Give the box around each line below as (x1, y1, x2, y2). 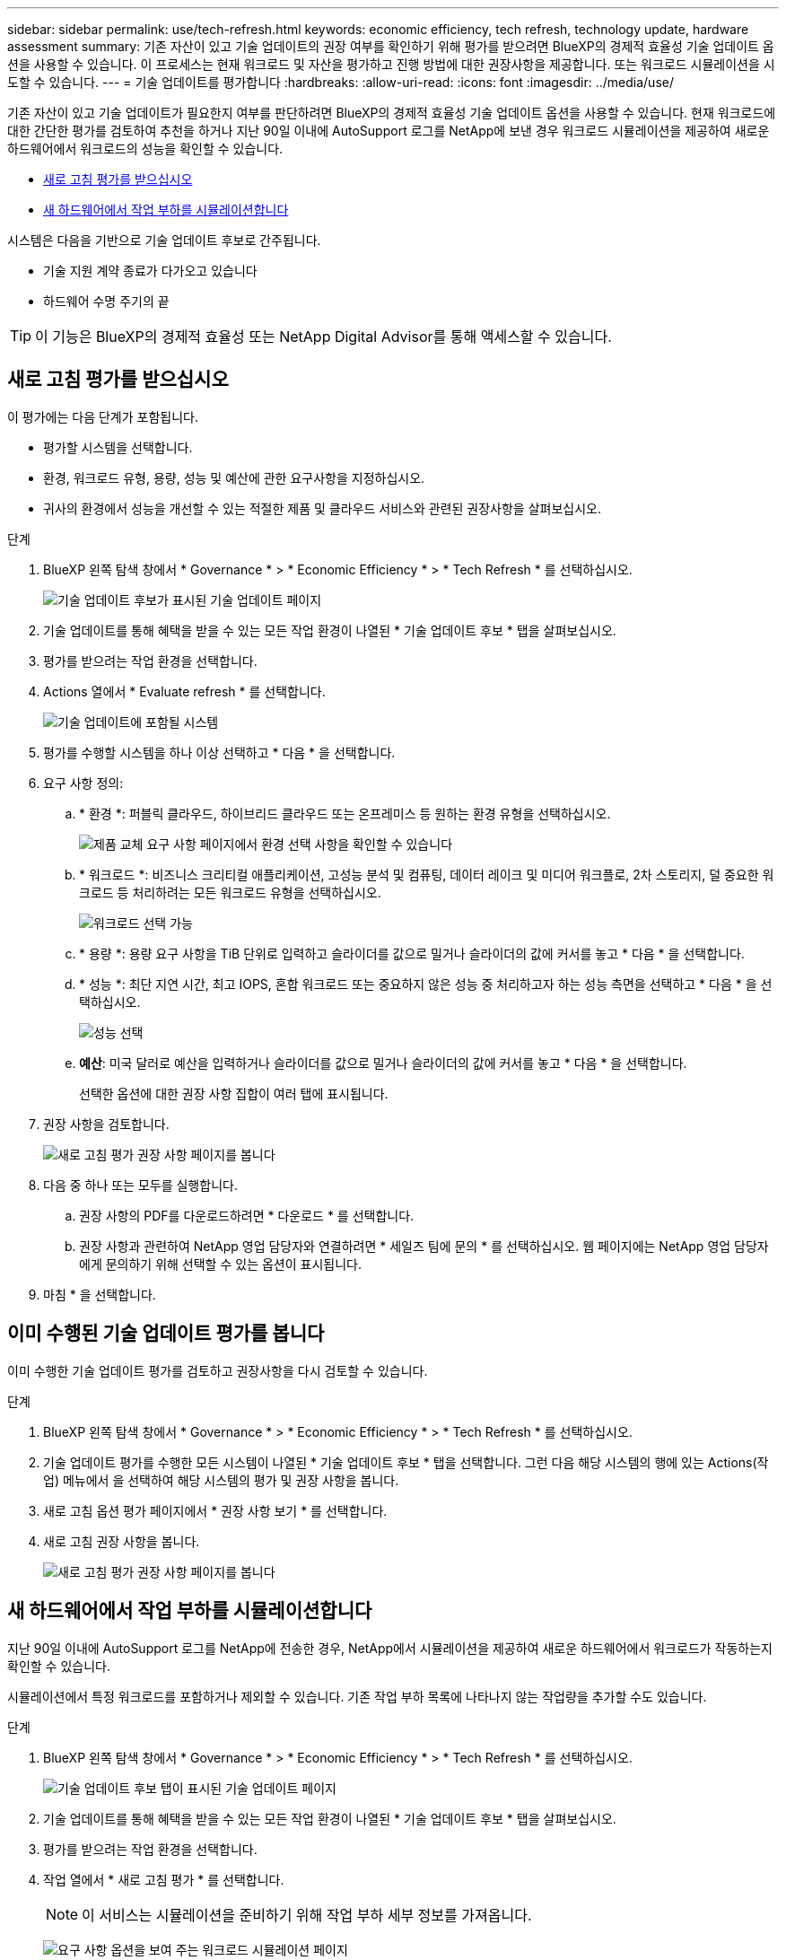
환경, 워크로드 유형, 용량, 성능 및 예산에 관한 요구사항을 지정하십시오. (43, 469, 425, 486)
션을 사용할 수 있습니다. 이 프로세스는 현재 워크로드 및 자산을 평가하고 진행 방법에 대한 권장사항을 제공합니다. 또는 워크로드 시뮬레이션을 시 (7, 57, 775, 72)
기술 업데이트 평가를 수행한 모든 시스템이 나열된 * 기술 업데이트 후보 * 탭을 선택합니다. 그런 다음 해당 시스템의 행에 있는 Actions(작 (43, 1454, 769, 1470)
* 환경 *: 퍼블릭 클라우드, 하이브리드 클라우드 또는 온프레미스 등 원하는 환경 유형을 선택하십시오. (79, 805, 611, 821)
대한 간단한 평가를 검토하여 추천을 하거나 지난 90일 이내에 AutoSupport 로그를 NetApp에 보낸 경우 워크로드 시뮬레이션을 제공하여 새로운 (7, 123, 770, 138)
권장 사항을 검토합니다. (43, 1116, 170, 1132)
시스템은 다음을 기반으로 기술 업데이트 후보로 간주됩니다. (7, 232, 321, 248)
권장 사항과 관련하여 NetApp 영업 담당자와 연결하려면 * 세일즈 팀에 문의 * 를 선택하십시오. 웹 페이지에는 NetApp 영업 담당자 (79, 1238, 769, 1254)
